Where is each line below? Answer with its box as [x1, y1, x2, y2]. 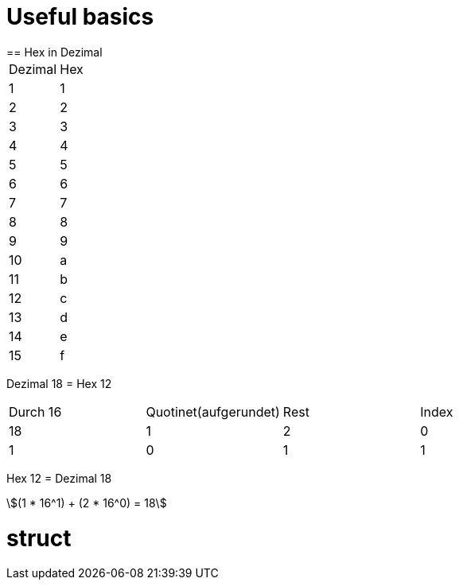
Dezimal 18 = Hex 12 [6, 376, 112, 390]
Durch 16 [9, 403, 62, 420]
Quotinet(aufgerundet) [146, 403, 280, 420]
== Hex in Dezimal [6, 45, 103, 59]
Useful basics [6, 3, 154, 30]
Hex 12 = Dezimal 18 [6, 471, 112, 485]
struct [6, 524, 72, 552]
